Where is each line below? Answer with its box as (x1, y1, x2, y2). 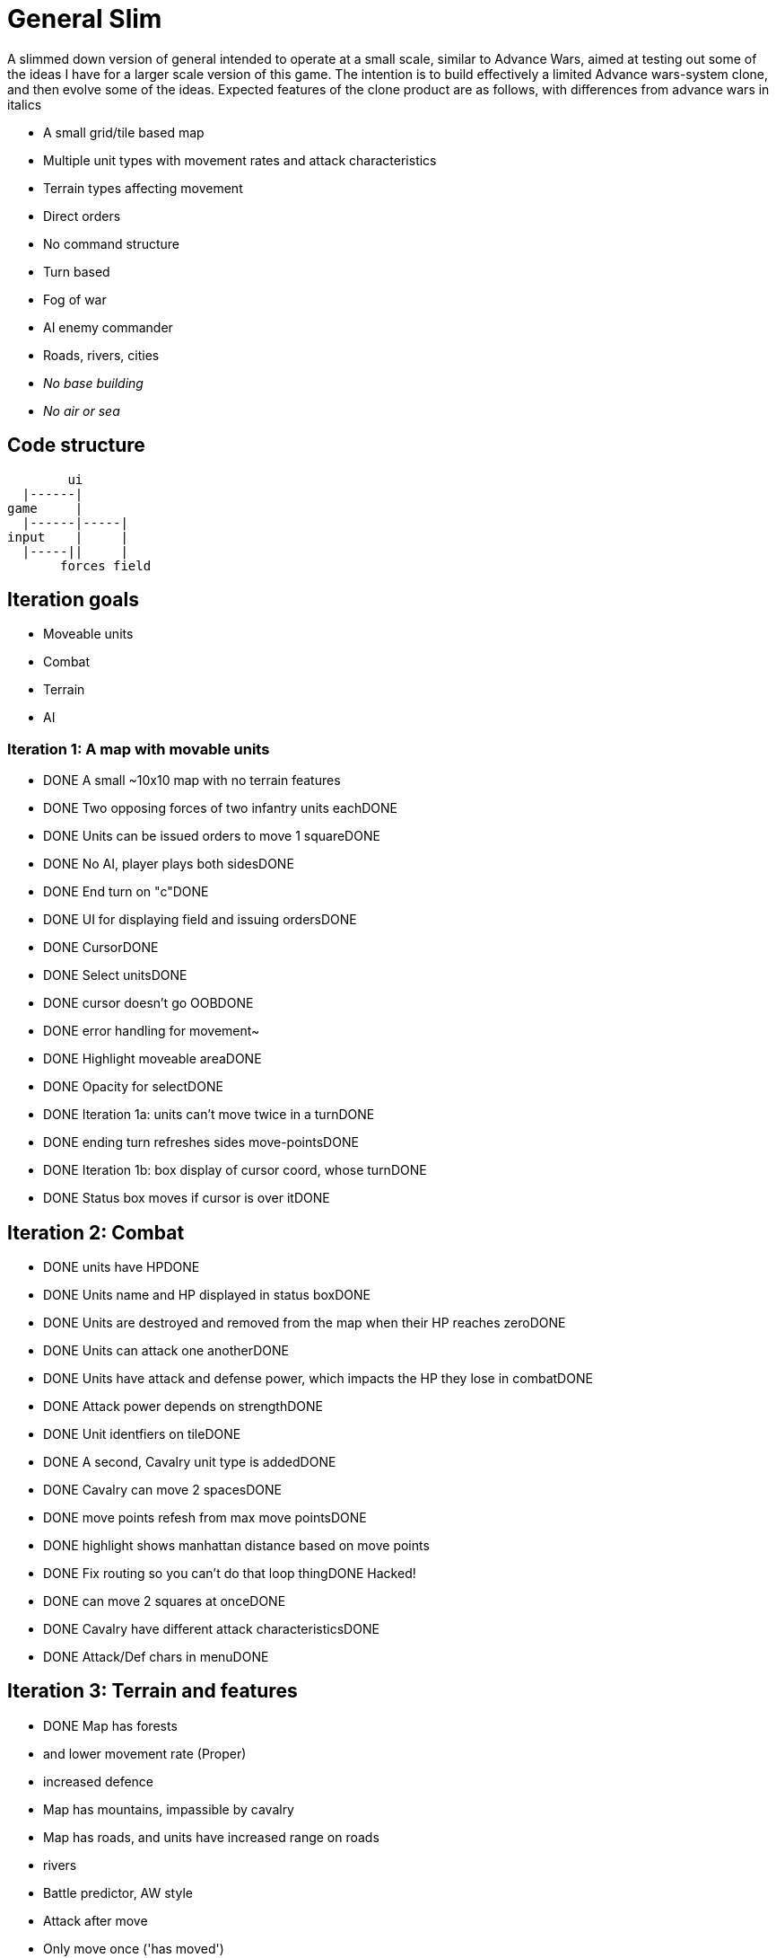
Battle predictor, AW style (43, 1884, 193, 1901)
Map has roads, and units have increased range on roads (43, 1829, 379, 1845)
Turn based (43, 263, 110, 279)
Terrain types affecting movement (43, 180, 243, 196)
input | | (7, 529, 128, 544)
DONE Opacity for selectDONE (43, 1079, 223, 1095)
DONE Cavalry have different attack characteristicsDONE (43, 1621, 379, 1637)
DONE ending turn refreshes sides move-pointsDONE (43, 1134, 359, 1151)
